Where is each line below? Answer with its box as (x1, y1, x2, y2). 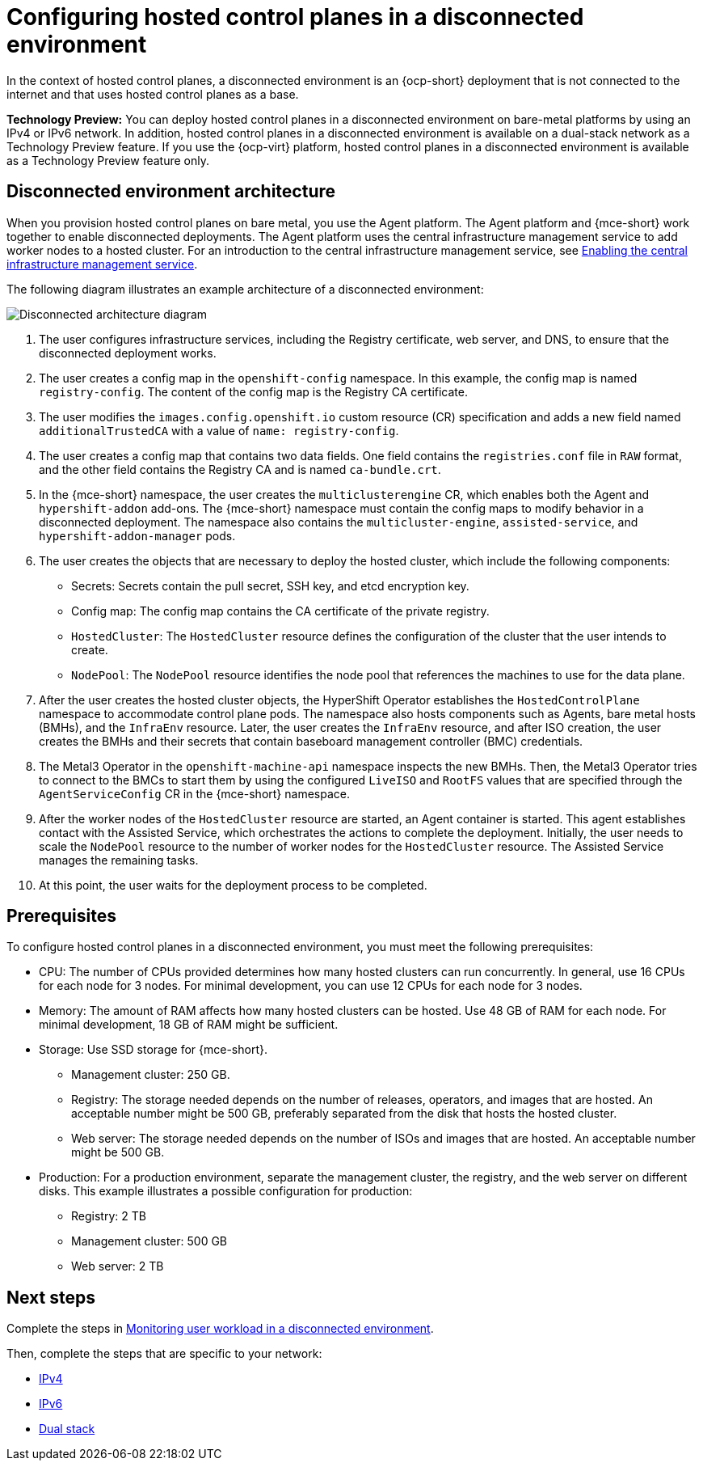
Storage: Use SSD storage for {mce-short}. (39, 1042, 267, 1057)
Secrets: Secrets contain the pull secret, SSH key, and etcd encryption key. (71, 578, 469, 593)
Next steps (6, 1287, 95, 1308)
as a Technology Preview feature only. (6, 153, 209, 167)
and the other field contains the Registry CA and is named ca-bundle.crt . (39, 462, 441, 476)
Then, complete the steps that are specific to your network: (6, 1347, 322, 1361)
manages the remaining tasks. (39, 852, 199, 867)
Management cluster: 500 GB (71, 1234, 228, 1249)
